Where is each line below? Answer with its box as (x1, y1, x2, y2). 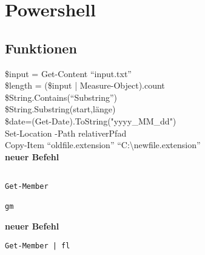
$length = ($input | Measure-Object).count (5, 79, 165, 92)
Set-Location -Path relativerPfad (5, 126, 127, 139)
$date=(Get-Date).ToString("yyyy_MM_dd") (5, 114, 176, 127)
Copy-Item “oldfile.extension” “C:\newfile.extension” (5, 138, 201, 151)
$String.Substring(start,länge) (5, 103, 116, 115)
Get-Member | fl (5, 241, 70, 250)
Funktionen (5, 38, 77, 57)
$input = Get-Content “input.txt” (5, 67, 132, 80)
